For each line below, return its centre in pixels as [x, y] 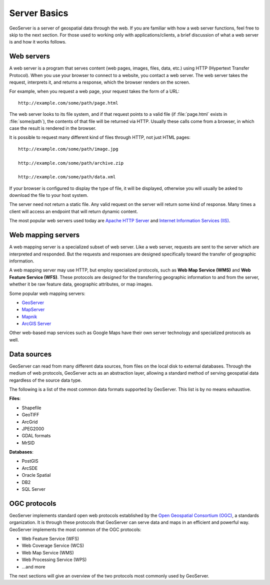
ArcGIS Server [36, 324]
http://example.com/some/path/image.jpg [68, 149]
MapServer [33, 310]
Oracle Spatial [36, 475]
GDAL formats [36, 436]
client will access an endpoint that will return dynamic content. [74, 211]
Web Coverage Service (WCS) [53, 545]
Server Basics [39, 13]
